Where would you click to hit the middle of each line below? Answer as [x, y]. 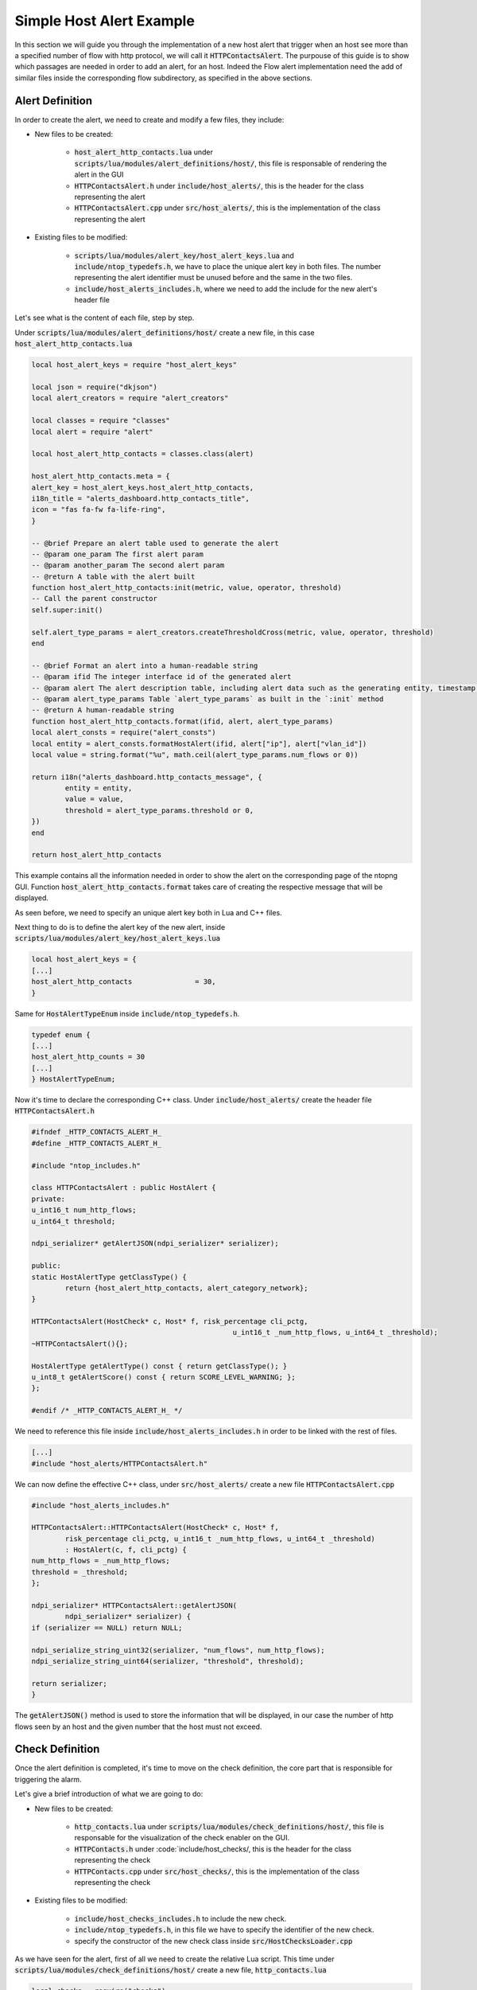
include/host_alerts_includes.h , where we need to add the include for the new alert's [226, 289]
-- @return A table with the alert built [113, 576]
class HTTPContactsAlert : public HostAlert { [124, 1188]
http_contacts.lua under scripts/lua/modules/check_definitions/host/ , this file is [229, 1826]
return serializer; [69, 1683]
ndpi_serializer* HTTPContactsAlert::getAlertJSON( [134, 1606]
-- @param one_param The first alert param [118, 554]
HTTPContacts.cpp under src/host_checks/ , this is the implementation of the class [217, 1871]
